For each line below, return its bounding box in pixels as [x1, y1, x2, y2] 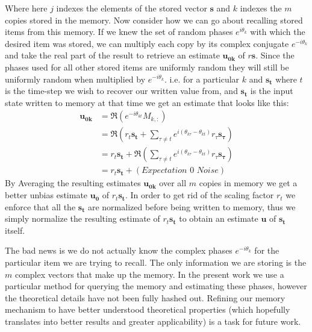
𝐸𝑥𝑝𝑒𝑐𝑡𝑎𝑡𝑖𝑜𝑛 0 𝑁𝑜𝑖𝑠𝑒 [142, 166, 219, 175]
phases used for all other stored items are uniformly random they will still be [5, 60, 289, 73]
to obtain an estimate [179, 212, 258, 225]
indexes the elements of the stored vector [56, 2, 207, 14]
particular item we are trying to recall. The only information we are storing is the [5, 256, 307, 269]
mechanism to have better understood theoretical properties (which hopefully [5, 303, 290, 316]
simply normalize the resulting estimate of [5, 212, 160, 225]
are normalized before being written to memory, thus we [87, 200, 296, 213]
